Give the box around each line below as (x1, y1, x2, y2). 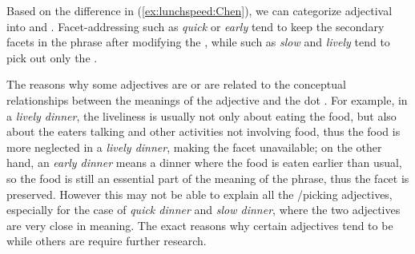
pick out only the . (6, 49, 98, 65)
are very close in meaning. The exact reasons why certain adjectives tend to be (6, 216, 393, 233)
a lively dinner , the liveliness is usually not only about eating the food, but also (6, 107, 397, 124)
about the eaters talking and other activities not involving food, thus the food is (6, 123, 401, 140)
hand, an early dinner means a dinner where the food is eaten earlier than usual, (6, 154, 402, 171)
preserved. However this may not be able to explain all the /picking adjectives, (6, 185, 393, 202)
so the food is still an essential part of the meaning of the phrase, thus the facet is (6, 169, 409, 186)
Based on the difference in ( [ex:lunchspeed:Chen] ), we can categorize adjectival (6, 2, 393, 18)
